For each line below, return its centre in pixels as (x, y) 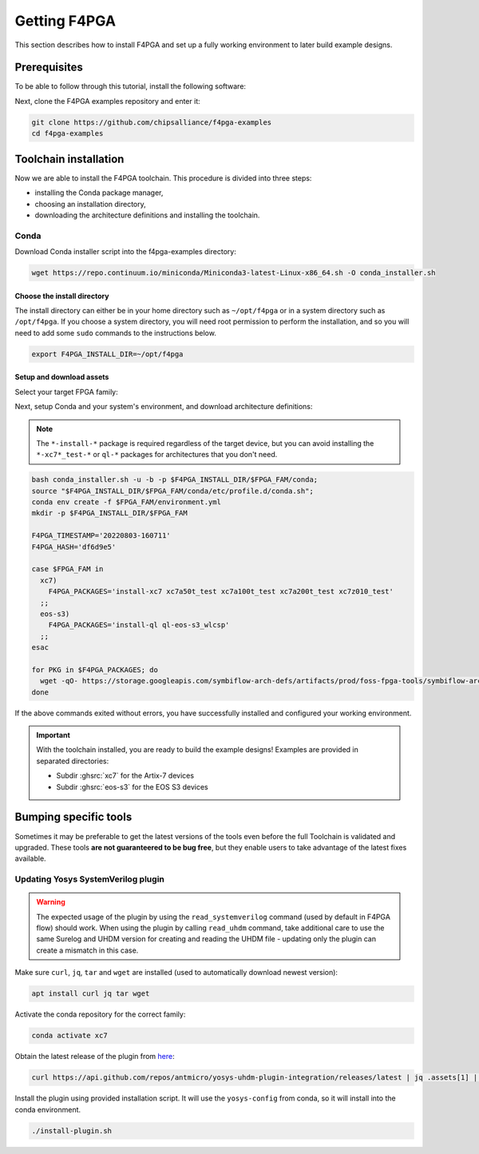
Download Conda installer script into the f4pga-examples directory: (126, 252)
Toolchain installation (69, 159)
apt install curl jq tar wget (91, 994)
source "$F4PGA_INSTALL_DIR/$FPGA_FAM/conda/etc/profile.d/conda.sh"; (173, 491)
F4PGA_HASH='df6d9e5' (74, 547)
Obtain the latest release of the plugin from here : (95, 1057)
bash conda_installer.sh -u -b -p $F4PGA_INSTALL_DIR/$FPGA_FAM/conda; (175, 480)
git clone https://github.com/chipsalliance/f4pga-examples (152, 122)
